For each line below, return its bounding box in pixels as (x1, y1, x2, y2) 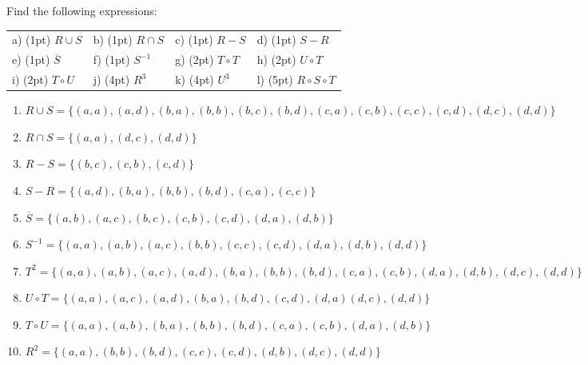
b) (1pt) (93, 31, 133, 48)
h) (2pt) (256, 51, 296, 68)
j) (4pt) (93, 71, 130, 88)
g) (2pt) (175, 51, 214, 68)
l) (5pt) (256, 71, 293, 88)
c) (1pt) (175, 31, 213, 48)
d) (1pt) (256, 31, 296, 48)
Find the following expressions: (6, 2, 157, 18)
